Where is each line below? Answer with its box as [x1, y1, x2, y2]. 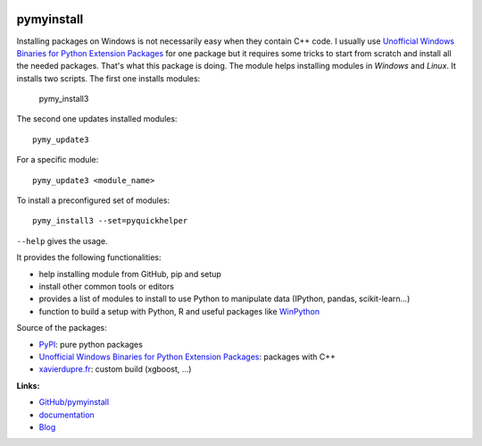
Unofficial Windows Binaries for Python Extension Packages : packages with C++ [38, 351, 337, 362]
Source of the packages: [16, 323, 107, 333]
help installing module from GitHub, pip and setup [38, 268, 222, 279]
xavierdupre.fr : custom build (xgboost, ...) [38, 364, 192, 374]
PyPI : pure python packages [38, 339, 143, 349]
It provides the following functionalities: [16, 252, 162, 263]
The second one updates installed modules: [16, 114, 178, 124]
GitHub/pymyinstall [38, 397, 110, 408]
